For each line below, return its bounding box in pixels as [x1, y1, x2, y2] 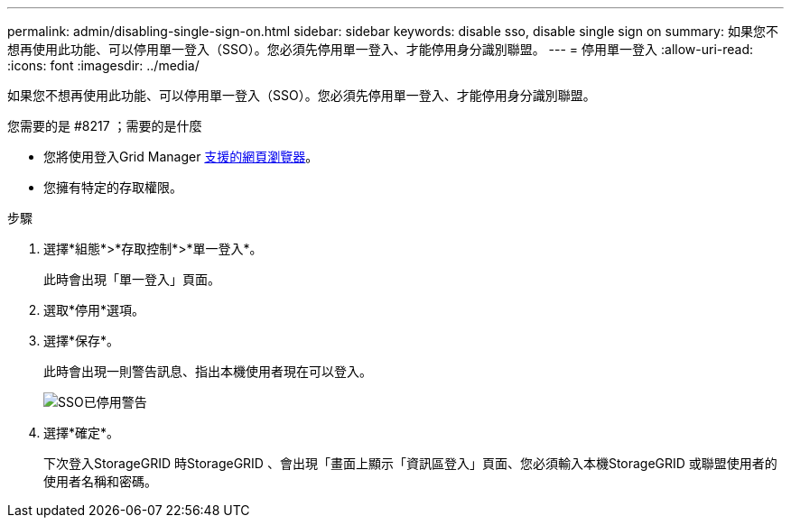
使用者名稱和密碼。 [43, 474, 157, 489]
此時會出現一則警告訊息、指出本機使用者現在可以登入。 [43, 364, 372, 379]
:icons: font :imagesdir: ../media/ [7, 58, 200, 73]
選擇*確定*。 [43, 425, 120, 440]
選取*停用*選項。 [43, 302, 145, 318]
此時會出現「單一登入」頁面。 [43, 272, 220, 287]
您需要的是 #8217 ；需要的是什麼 [7, 118, 202, 134]
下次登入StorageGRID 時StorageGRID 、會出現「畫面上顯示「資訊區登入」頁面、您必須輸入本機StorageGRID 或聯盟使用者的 [43, 456, 777, 471]
